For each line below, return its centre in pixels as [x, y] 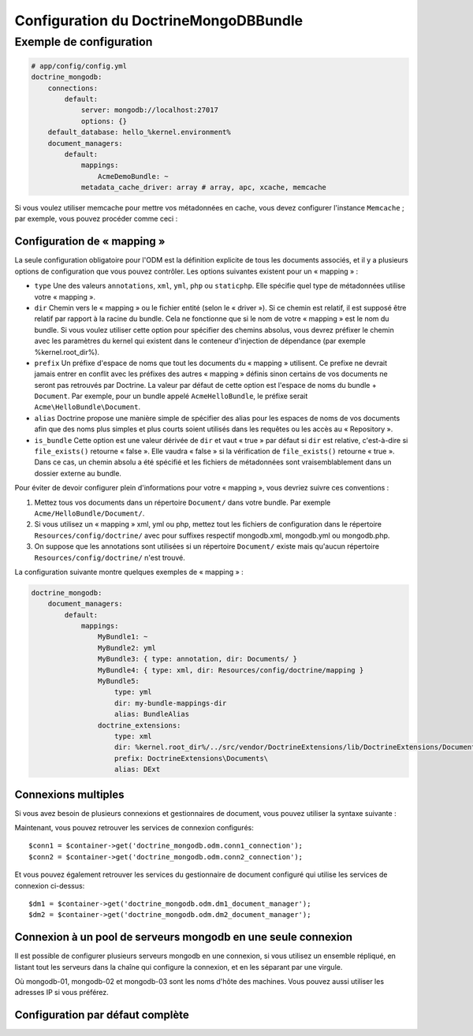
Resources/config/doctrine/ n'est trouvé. [110, 557]
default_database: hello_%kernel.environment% [140, 132]
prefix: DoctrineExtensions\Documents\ [192, 758]
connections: [73, 88]
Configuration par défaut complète [102, 1015]
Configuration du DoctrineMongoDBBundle [159, 20]
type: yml [134, 692]
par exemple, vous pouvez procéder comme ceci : [96, 219]
